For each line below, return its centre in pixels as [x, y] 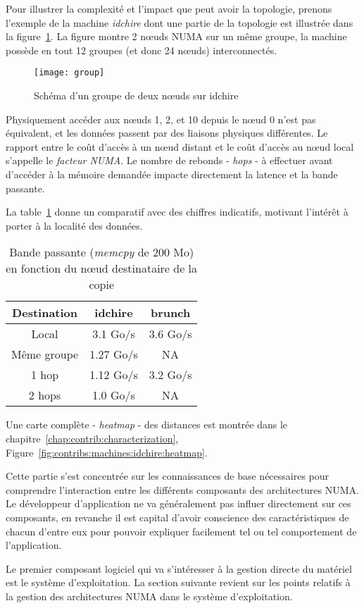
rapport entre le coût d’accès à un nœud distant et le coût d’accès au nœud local [180, 146]
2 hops [45, 395]
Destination [45, 313]
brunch [171, 313]
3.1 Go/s [114, 334]
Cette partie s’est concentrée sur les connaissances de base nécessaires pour [168, 476]
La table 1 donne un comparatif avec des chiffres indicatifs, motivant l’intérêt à [177, 212]
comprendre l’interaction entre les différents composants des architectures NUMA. [182, 489]
